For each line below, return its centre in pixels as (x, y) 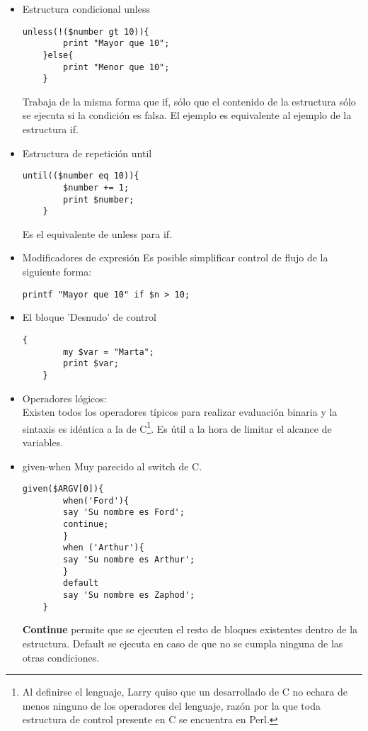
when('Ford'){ (96, 500)
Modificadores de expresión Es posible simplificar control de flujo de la (175, 257)
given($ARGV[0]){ (63, 489)
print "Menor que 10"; (116, 67)
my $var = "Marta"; (109, 352)
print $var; (91, 364)
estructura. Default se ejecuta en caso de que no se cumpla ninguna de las (183, 643)
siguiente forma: (57, 272)
